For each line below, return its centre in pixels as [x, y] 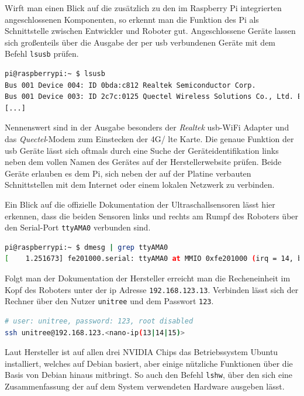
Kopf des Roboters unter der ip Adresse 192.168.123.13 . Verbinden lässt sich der [152, 289]
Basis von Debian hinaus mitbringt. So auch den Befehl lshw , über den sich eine [149, 375]
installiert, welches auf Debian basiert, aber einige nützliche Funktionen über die [149, 363]
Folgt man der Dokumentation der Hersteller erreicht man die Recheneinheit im [148, 278]
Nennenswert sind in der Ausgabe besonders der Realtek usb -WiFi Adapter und [147, 127]
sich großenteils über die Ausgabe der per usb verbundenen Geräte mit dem [140, 42]
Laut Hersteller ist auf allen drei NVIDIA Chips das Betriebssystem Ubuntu [141, 352]
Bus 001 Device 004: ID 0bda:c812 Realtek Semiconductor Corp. [130, 85]
